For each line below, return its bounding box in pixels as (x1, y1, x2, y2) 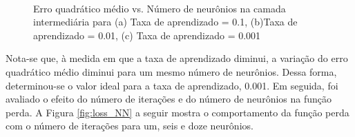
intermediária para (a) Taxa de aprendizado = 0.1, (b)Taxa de (33, 14, 298, 29)
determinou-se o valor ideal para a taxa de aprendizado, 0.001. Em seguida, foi (6, 78, 338, 92)
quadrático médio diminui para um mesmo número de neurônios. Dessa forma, (6, 64, 337, 78)
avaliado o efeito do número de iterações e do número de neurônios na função (6, 92, 332, 106)
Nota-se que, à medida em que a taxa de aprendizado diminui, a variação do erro (6, 51, 348, 65)
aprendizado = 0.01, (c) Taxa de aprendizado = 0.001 (33, 28, 261, 42)
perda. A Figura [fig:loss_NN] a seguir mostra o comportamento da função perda (6, 105, 349, 119)
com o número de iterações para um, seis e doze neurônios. (6, 118, 253, 133)
